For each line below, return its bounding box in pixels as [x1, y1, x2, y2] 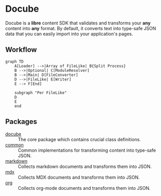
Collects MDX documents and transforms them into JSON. [18, 174, 140, 180]
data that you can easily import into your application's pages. [5, 31, 133, 37]
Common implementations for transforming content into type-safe [18, 147, 156, 153]
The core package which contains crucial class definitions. [18, 136, 141, 143]
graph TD [5, 59, 24, 64]
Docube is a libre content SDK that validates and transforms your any [5, 20, 151, 26]
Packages [5, 118, 37, 126]
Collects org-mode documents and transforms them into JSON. [18, 185, 151, 191]
